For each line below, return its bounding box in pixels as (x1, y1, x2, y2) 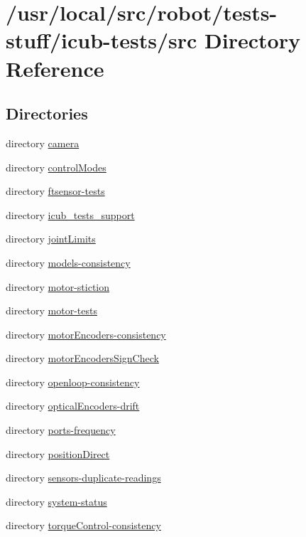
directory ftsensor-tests (6, 184, 105, 198)
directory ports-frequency (6, 422, 116, 437)
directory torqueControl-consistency (6, 518, 161, 533)
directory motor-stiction (6, 279, 110, 294)
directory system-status (6, 494, 107, 509)
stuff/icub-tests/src (6, 26, 197, 55)
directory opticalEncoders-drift (6, 398, 140, 413)
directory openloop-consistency (6, 374, 140, 389)
